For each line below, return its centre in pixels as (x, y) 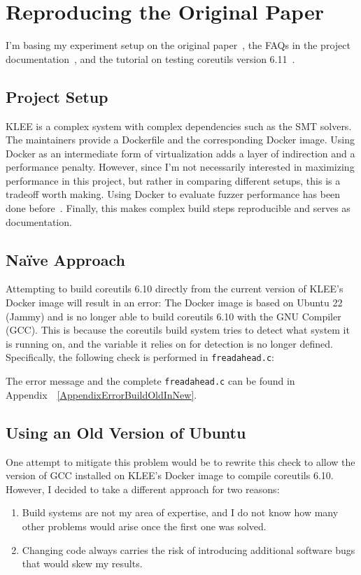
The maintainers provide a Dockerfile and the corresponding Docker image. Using (180, 140)
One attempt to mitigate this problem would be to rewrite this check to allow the (180, 461)
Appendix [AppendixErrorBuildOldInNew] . (101, 394)
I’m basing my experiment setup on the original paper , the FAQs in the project (178, 45)
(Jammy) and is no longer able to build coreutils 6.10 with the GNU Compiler (174, 316)
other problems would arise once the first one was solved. (144, 526)
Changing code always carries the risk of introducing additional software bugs (189, 549)
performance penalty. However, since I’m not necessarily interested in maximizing (180, 167)
